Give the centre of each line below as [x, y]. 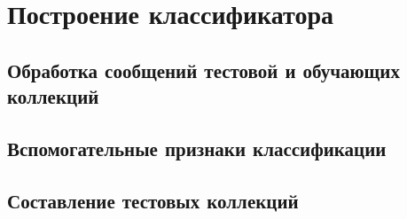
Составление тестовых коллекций [153, 200]
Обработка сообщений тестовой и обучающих [203, 70]
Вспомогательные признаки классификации [197, 148]
